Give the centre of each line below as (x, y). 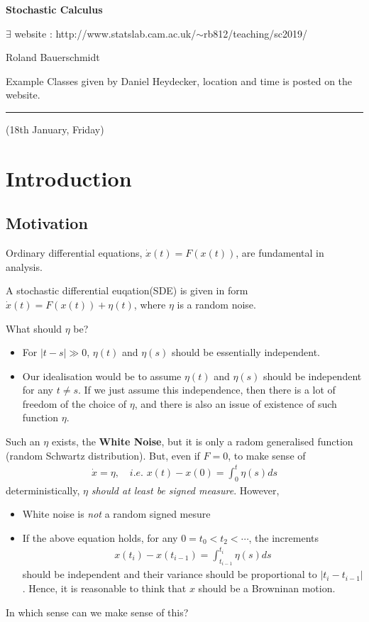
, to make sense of (267, 455)
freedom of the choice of (75, 403)
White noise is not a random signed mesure (116, 514)
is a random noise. (216, 304)
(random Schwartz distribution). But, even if (103, 455)
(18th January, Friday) (55, 129)
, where (150, 304)
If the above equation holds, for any (100, 537)
